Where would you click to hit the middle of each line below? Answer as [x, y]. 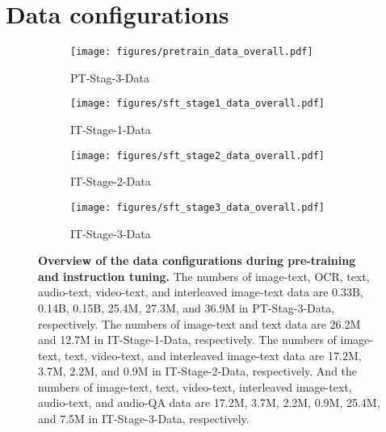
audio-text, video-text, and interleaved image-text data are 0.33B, [201, 292]
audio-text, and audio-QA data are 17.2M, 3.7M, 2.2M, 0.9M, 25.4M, [209, 403]
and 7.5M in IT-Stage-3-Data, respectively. [144, 419]
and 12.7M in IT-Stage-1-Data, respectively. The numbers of [187, 340]
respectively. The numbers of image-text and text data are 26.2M [199, 323]
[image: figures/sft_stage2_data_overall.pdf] [197, 155]
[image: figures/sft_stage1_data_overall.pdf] [197, 104]
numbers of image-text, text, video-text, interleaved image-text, [195, 386]
